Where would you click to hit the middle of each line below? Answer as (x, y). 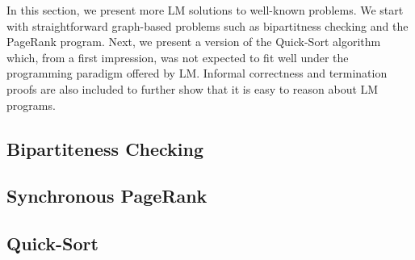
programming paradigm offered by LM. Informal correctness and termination (197, 73)
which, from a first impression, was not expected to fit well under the (178, 57)
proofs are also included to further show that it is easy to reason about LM (193, 88)
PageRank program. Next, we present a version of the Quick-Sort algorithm (194, 42)
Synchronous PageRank (107, 196)
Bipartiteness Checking (105, 148)
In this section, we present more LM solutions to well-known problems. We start (205, 10)
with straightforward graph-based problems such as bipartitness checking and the (207, 25)
